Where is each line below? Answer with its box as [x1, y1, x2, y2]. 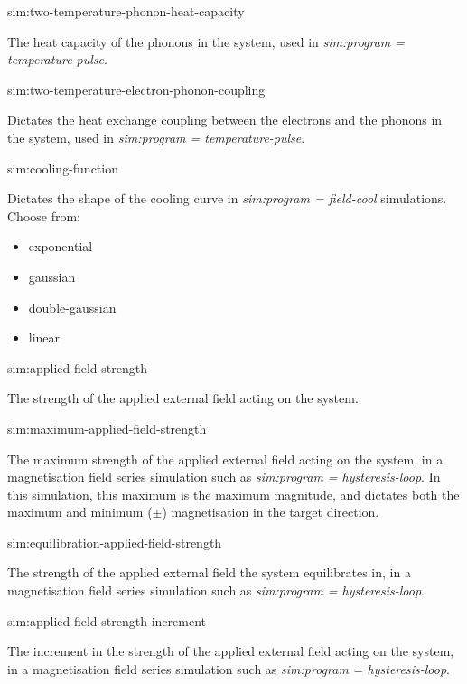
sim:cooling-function [7, 158, 118, 177]
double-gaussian [28, 297, 117, 316]
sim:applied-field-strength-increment [7, 611, 206, 630]
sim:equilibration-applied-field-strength [7, 532, 222, 551]
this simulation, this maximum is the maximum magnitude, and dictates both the [7, 484, 460, 503]
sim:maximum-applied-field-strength [7, 418, 207, 437]
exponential [28, 237, 93, 256]
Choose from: [7, 206, 81, 225]
